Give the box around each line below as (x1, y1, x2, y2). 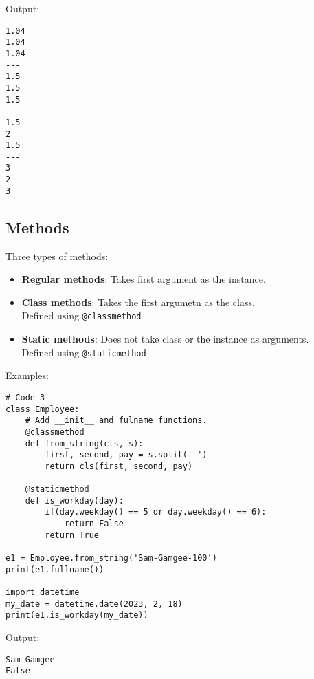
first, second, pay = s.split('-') (45, 450, 208, 460)
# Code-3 (5, 392, 45, 402)
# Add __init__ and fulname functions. (25, 416, 208, 426)
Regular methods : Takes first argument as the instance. (21, 272, 266, 286)
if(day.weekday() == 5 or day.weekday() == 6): (45, 507, 267, 517)
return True (45, 530, 100, 540)
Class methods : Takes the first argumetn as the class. (21, 294, 255, 309)
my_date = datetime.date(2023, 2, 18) (5, 599, 183, 609)
